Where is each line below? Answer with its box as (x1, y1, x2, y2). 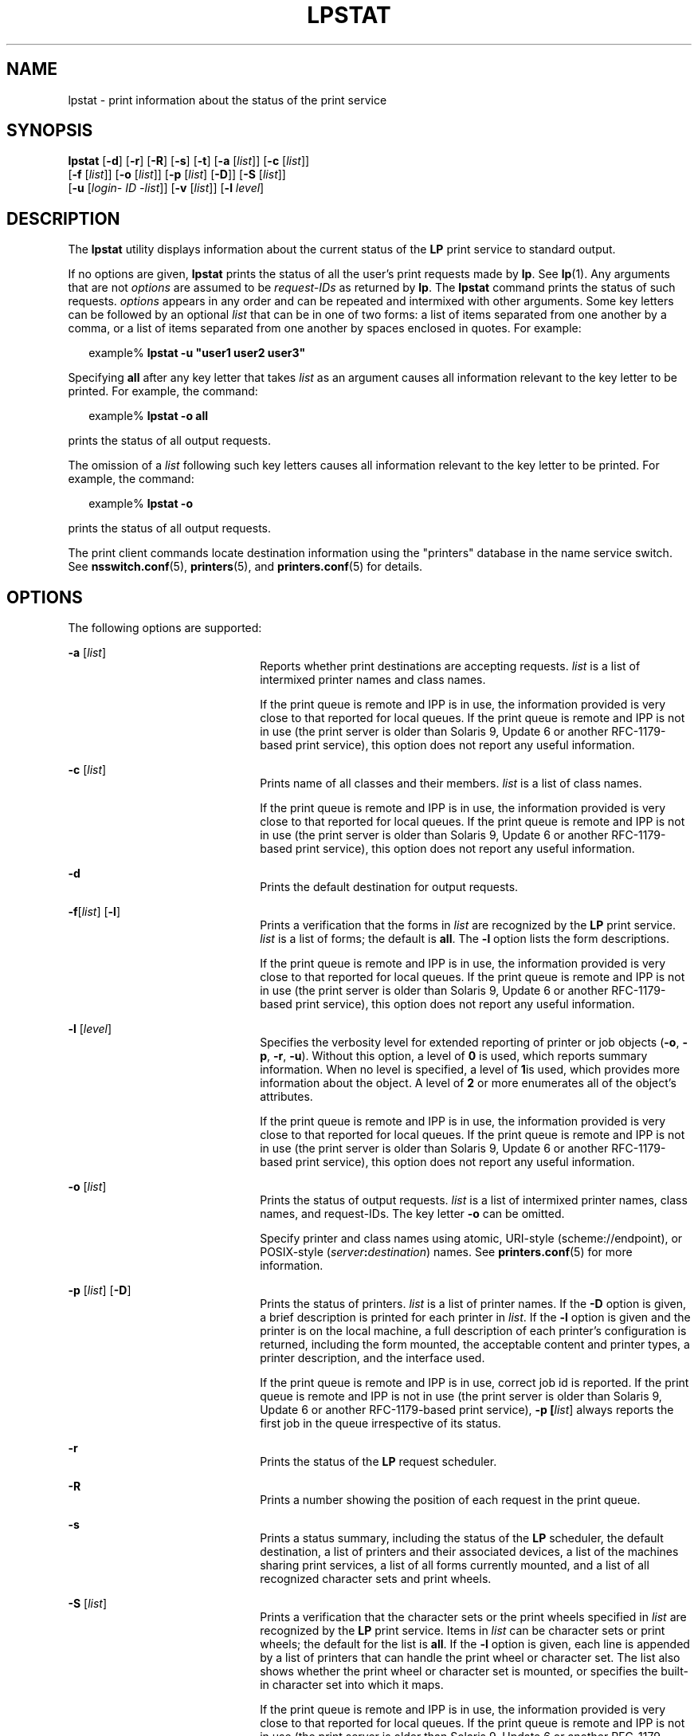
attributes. (260, 1090, 313, 1104)
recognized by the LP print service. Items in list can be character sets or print (260, 1624, 665, 1638)
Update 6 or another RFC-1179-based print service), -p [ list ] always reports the (260, 1403, 674, 1417)
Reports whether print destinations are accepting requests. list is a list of (260, 659, 641, 674)
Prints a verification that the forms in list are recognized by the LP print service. (260, 918, 676, 933)
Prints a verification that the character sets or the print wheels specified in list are (260, 1610, 687, 1624)
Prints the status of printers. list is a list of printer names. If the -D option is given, (260, 1297, 686, 1311)
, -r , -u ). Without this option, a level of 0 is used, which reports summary (267, 1049, 648, 1063)
